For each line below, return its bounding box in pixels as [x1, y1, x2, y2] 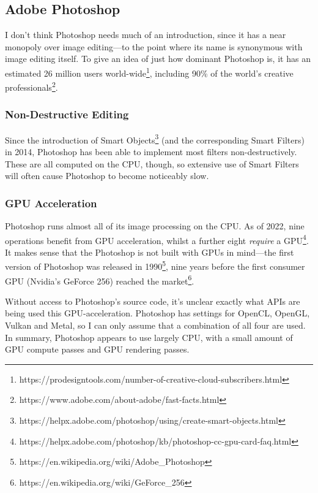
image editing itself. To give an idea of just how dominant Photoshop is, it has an [5, 52, 311, 65]
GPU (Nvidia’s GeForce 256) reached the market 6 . [5, 272, 194, 287]
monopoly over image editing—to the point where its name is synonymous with [5, 40, 303, 53]
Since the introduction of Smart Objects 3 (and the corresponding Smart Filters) [5, 131, 305, 146]
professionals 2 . [5, 79, 58, 93]
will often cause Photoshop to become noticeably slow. [5, 169, 209, 182]
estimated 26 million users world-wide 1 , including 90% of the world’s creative [5, 64, 294, 79]
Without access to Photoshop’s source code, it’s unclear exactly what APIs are [5, 294, 300, 307]
